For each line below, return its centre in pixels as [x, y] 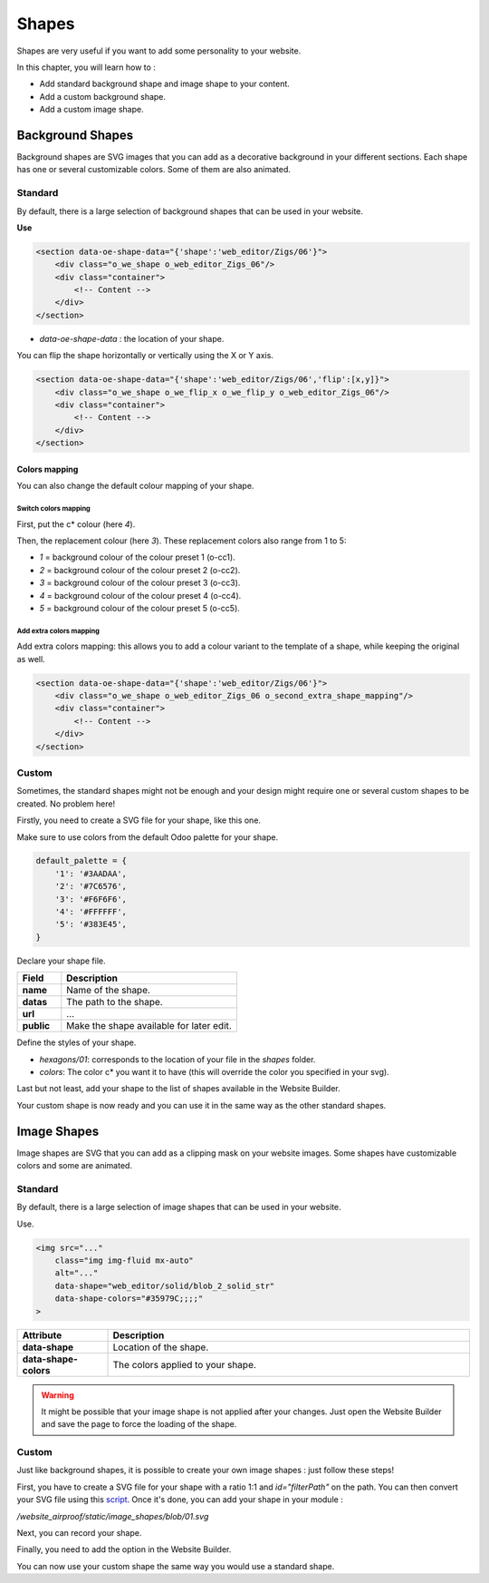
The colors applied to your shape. [185, 1364]
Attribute [42, 1335]
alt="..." [77, 1273]
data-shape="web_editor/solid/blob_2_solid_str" [165, 1285]
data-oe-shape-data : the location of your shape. [132, 338]
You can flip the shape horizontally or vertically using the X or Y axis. [145, 356]
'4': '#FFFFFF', [91, 912]
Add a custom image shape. [91, 110]
